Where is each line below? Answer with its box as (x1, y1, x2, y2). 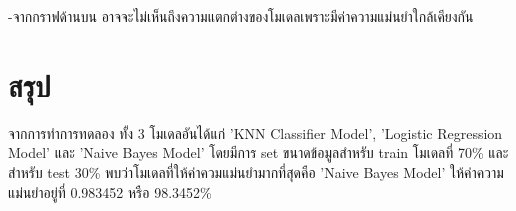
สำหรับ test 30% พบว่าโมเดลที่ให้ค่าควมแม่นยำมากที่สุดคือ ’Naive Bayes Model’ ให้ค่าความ (8, 161, 504, 182)
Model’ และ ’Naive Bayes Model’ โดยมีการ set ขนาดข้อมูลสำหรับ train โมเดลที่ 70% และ (8, 142, 509, 163)
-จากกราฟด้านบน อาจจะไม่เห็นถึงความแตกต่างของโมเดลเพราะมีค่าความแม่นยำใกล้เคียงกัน (8, 6, 474, 26)
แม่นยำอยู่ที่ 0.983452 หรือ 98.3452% (8, 181, 212, 202)
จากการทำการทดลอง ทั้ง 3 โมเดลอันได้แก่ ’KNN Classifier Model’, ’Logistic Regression (8, 122, 503, 143)
